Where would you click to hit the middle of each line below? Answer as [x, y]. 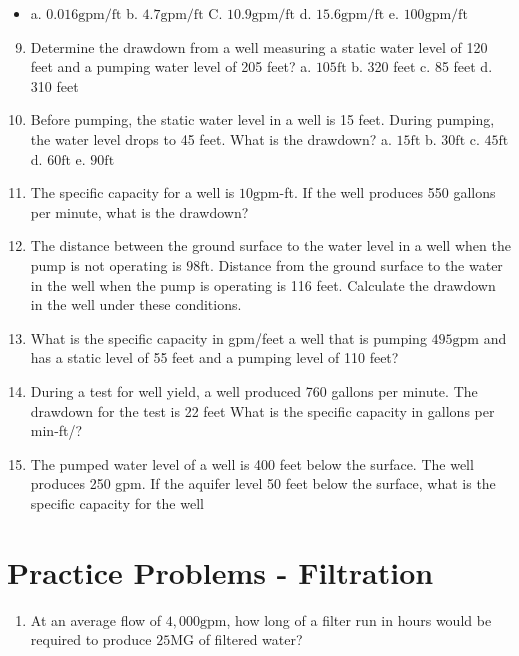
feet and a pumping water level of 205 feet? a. [171, 66]
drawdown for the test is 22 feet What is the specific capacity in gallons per [262, 410]
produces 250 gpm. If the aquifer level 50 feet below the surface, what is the [263, 483]
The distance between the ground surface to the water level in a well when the [270, 245]
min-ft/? [56, 430]
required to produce [91, 639]
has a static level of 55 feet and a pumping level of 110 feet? [214, 357]
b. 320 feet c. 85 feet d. [422, 66]
